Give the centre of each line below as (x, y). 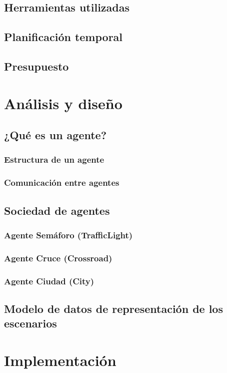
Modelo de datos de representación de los (113, 308)
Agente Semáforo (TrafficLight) (68, 235)
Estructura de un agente (54, 159)
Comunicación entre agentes (62, 182)
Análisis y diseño (63, 103)
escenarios (30, 323)
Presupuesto (36, 66)
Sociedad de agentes (57, 210)
